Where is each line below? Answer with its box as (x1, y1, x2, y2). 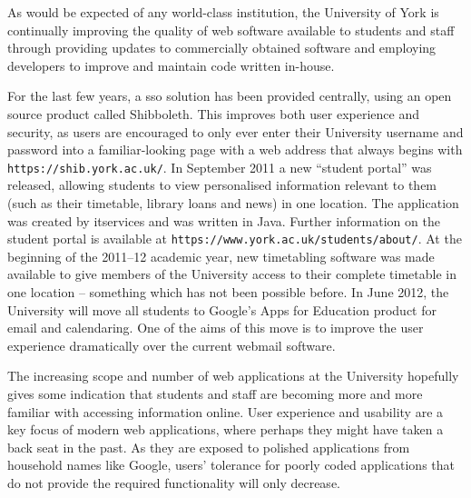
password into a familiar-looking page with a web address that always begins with (7, 140, 463, 159)
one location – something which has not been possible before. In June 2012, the (7, 283, 449, 302)
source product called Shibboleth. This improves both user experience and (7, 104, 419, 123)
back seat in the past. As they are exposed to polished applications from (7, 437, 410, 456)
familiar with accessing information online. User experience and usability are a (7, 402, 444, 421)
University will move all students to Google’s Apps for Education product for (7, 300, 437, 319)
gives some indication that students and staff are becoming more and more (7, 384, 423, 403)
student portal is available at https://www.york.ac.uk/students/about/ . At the (7, 229, 462, 248)
